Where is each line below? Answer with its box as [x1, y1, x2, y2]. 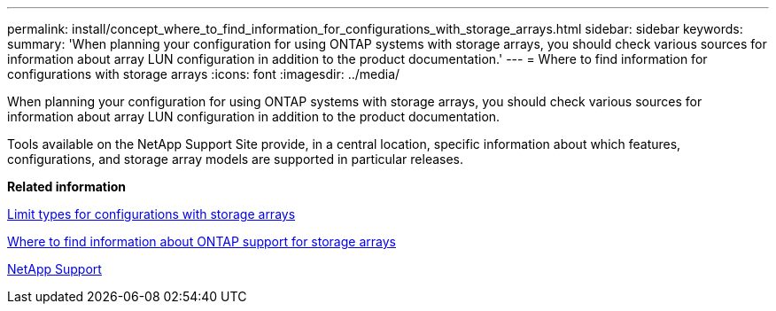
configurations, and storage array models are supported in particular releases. [7, 152, 464, 167]
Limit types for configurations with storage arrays [7, 206, 296, 222]
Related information [7, 179, 127, 194]
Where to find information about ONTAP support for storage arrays [7, 234, 396, 249]
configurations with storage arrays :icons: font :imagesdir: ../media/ [7, 66, 400, 82]
